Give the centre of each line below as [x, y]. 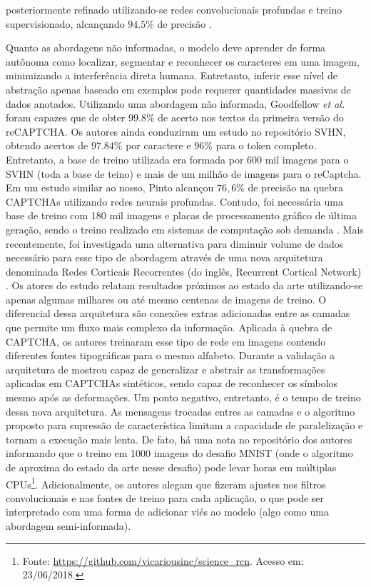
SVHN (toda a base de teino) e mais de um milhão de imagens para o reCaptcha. [184, 173]
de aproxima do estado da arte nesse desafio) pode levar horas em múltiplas [171, 467]
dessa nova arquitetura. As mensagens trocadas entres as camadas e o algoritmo [181, 411]
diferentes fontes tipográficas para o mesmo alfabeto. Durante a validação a [171, 355]
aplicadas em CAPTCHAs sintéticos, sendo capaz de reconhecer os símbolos [172, 383]
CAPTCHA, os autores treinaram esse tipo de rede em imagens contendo [166, 341]
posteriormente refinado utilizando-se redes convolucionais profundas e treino [174, 9]
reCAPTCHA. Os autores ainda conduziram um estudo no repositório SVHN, [176, 131]
